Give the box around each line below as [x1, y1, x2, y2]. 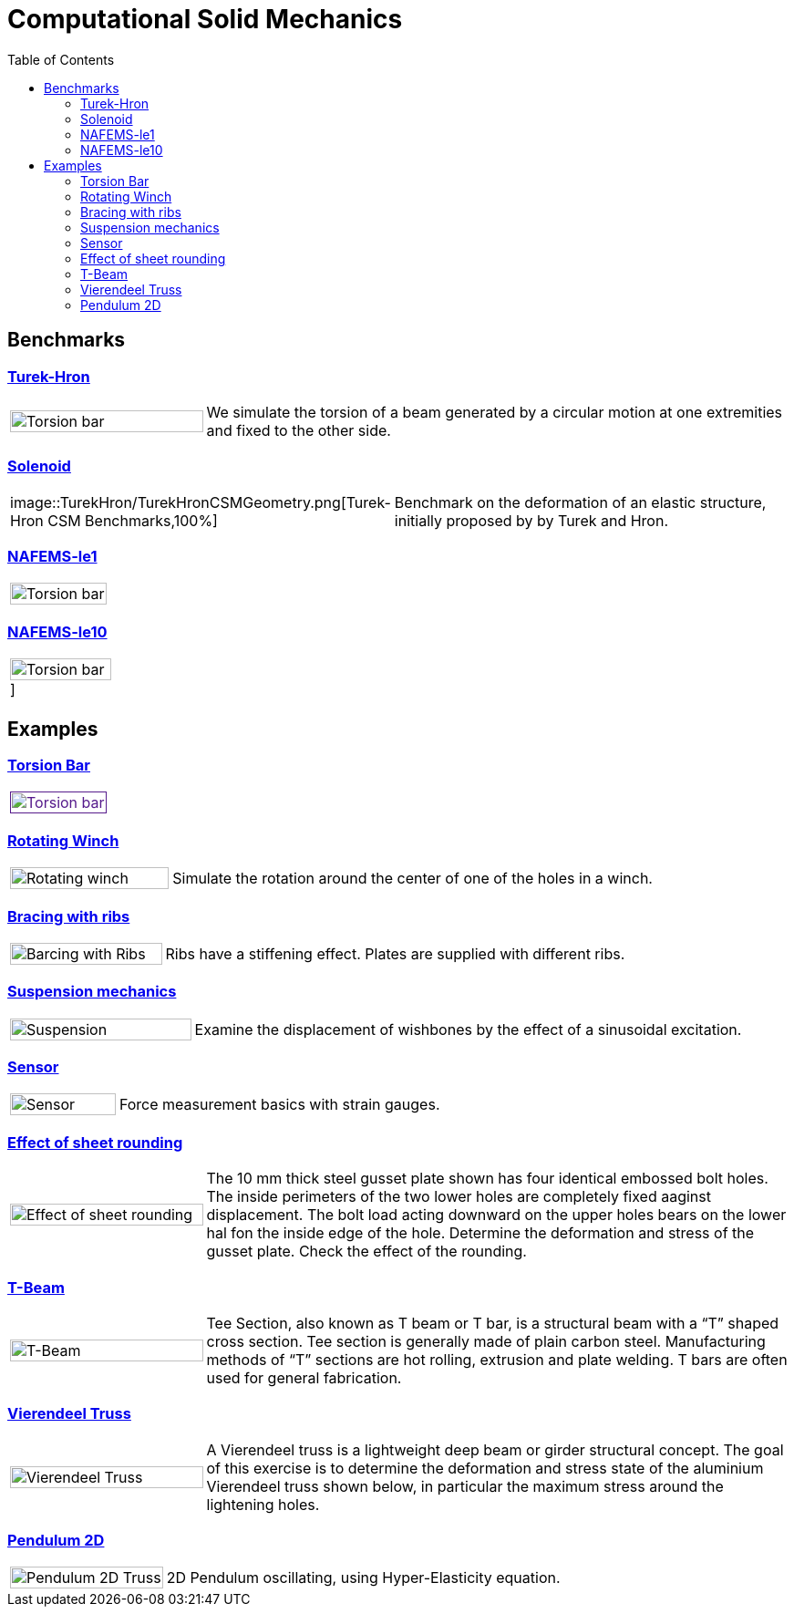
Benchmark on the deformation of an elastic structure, [394, 492, 767, 512]
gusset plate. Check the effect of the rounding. [206, 1242, 527, 1261]
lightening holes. [206, 1495, 320, 1514]
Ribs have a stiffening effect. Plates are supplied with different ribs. [165, 944, 625, 963]
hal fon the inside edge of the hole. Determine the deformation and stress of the [206, 1224, 755, 1243]
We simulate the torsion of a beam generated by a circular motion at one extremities [206, 402, 783, 421]
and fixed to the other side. [206, 420, 391, 440]
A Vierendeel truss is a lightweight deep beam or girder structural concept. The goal [206, 1440, 784, 1459]
